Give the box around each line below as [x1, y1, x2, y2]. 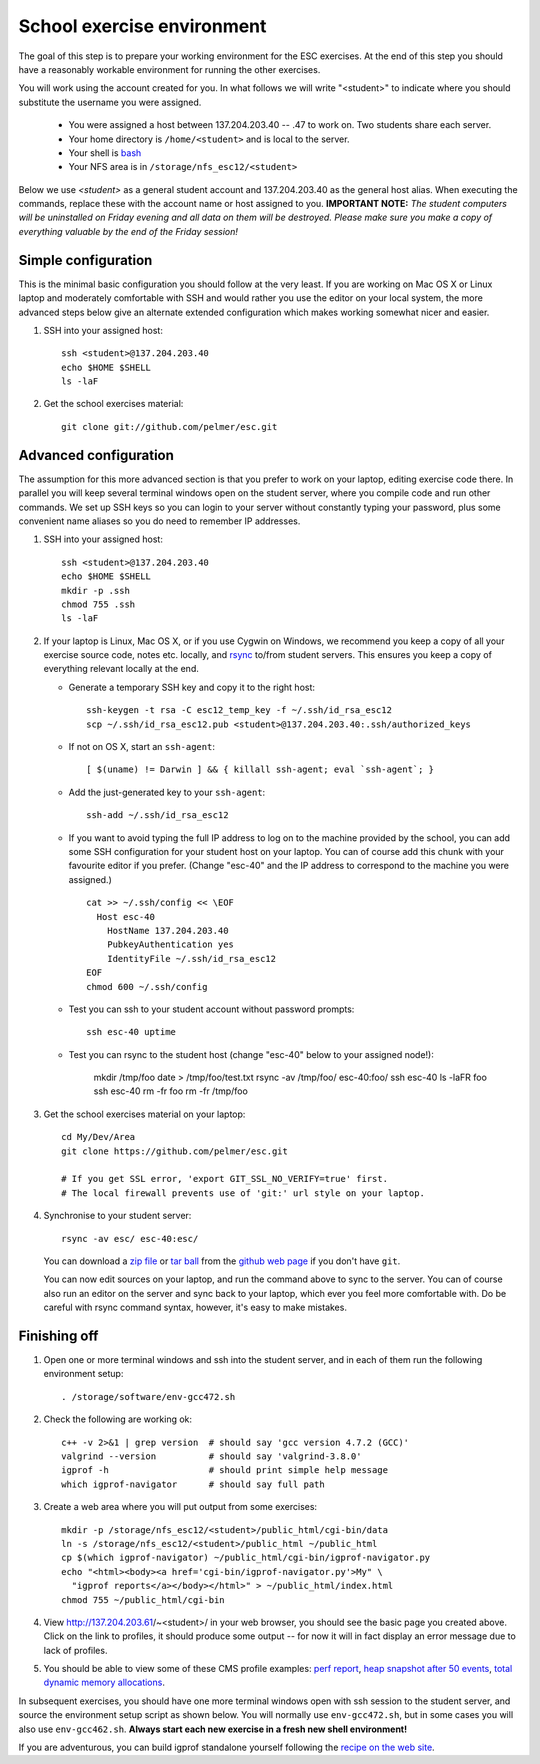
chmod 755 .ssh [61, 598, 136, 610]
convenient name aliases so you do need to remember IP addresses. [18, 515, 301, 527]
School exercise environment [18, 15, 267, 37]
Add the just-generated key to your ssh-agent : [68, 786, 266, 798]
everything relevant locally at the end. [43, 663, 199, 675]
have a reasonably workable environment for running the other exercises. [18, 63, 321, 75]
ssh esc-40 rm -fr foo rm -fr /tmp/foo [93, 1085, 249, 1097]
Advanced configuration [18, 446, 175, 464]
